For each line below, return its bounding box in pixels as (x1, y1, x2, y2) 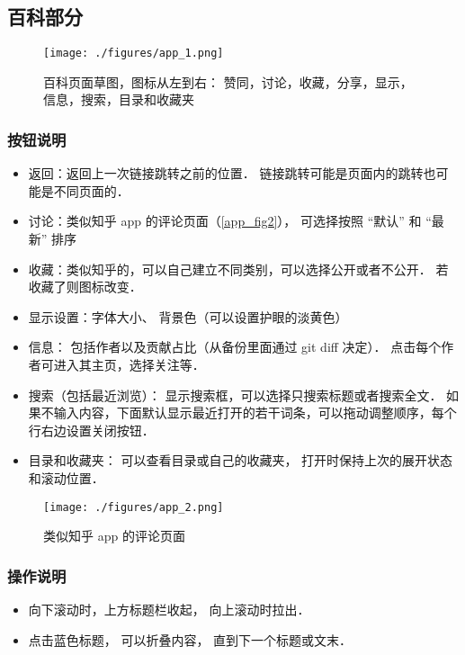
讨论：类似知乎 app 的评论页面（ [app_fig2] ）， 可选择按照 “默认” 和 (28, 211, 422, 230)
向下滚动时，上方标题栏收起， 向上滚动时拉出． (28, 600, 310, 619)
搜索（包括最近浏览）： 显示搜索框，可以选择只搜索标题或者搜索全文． (28, 385, 443, 404)
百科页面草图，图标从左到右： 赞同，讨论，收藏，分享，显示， (43, 72, 413, 91)
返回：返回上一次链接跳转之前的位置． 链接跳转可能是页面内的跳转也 (28, 164, 436, 183)
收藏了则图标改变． (28, 277, 142, 296)
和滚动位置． (28, 468, 104, 487)
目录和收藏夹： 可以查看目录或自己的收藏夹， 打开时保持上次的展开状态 (28, 451, 453, 470)
